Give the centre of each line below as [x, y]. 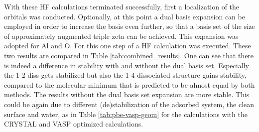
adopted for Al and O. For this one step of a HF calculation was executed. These [128, 46]
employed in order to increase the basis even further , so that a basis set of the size [129, 26]
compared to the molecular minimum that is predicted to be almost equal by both [129, 84]
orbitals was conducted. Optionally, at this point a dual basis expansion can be [125, 16]
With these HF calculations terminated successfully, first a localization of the [122, 6]
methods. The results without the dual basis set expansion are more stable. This [127, 94]
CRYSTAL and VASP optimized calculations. [74, 124]
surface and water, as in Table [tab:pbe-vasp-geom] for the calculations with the [126, 114]
